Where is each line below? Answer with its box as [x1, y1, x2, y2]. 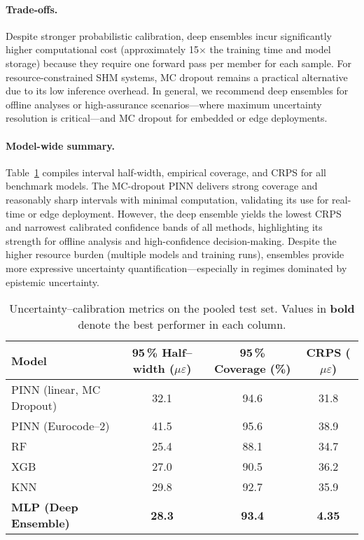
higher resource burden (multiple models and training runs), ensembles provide [6, 247, 344, 262]
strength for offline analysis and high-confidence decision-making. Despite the [6, 233, 337, 248]
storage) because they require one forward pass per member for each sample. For [6, 55, 352, 70]
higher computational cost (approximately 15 [6, 42, 199, 57]
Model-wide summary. [6, 138, 115, 152]
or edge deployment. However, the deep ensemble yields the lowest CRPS [27, 206, 342, 220]
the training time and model [209, 42, 331, 57]
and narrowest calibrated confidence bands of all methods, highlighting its [6, 220, 323, 234]
